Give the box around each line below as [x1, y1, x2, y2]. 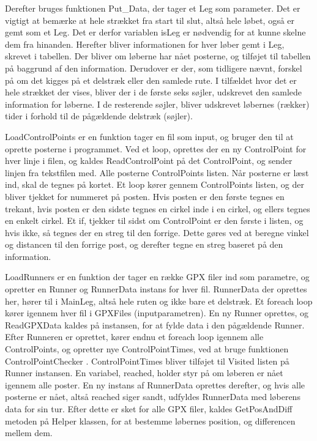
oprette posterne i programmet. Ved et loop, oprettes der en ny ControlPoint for [5, 142, 307, 155]
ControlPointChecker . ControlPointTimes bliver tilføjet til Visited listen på [5, 354, 289, 367]
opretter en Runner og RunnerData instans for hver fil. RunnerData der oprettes [5, 283, 307, 295]
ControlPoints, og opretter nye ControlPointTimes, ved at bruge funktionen [5, 343, 289, 355]
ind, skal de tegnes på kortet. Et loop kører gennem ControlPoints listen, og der [5, 178, 304, 191]
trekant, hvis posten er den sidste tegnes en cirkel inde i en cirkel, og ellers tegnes [5, 202, 310, 215]
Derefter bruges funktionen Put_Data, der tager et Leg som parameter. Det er [5, 2, 300, 14]
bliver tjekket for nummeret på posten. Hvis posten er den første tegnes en [5, 190, 285, 202]
